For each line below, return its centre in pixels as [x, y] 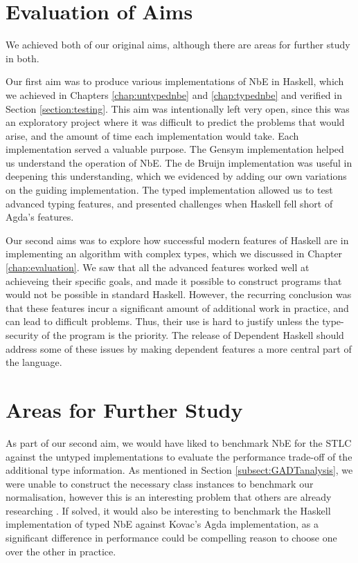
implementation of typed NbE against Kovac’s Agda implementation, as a [162, 524]
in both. [23, 58]
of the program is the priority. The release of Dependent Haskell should [193, 335]
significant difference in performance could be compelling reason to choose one [171, 538]
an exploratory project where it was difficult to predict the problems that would [175, 122]
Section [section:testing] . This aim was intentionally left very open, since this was [178, 108]
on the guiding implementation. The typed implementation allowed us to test [169, 190]
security [22, 335]
